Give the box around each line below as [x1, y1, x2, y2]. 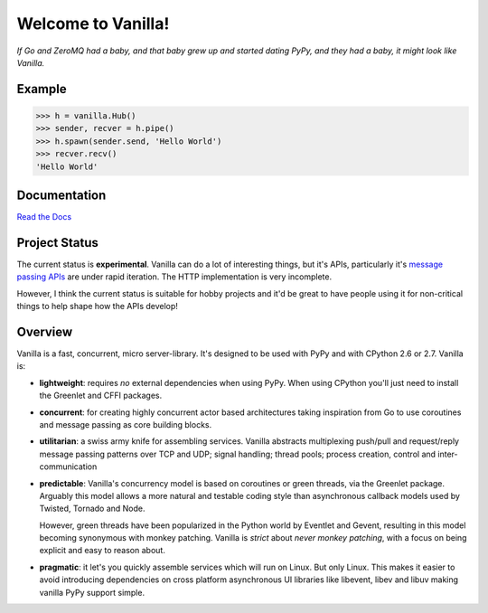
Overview [16, 324, 73, 339]
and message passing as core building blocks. [39, 419, 212, 429]
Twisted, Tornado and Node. [39, 503, 145, 514]
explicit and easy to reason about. [39, 545, 166, 556]
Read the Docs [16, 212, 72, 222]
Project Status [16, 235, 99, 250]
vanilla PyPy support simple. [39, 587, 145, 598]
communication [39, 461, 98, 472]
